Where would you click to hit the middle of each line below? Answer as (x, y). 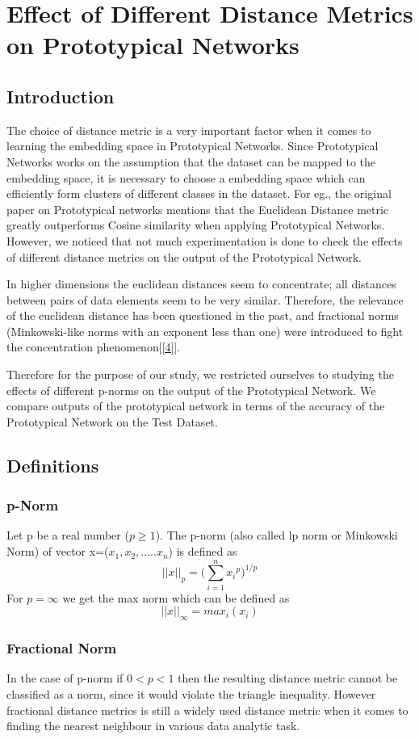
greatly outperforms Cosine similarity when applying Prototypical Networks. (196, 225)
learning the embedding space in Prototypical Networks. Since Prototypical (193, 146)
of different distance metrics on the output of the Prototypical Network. (184, 256)
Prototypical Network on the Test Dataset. (112, 421)
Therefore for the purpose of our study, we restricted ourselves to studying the (200, 374)
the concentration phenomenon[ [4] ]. (94, 347)
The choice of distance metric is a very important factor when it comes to (189, 130)
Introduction (61, 96)
